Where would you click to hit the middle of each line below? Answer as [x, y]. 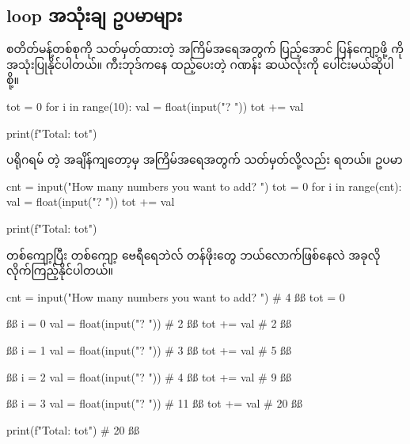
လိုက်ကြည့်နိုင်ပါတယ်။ [60, 270]
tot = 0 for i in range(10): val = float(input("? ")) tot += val [155, 106]
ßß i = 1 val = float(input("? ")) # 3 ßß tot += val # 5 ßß [149, 349]
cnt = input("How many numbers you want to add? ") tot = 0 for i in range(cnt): [204, 186]
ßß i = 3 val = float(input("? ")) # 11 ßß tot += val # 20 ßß [155, 403]
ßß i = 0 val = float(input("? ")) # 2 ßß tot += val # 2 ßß [149, 323]
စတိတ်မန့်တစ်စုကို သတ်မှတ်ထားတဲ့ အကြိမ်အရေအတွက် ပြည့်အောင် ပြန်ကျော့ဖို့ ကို [205, 49]
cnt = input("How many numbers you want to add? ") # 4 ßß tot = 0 [176, 296]
